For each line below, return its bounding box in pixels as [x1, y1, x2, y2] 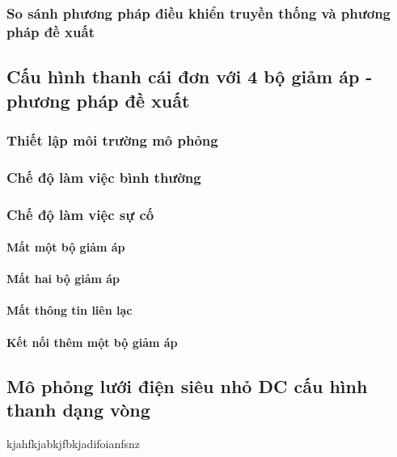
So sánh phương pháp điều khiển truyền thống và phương [6, 2, 391, 23]
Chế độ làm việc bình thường [6, 167, 201, 187]
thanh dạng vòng [6, 397, 150, 421]
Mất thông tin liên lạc [6, 302, 133, 319]
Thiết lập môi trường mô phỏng [6, 129, 218, 150]
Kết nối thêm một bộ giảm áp [6, 333, 178, 350]
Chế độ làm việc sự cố [6, 204, 154, 224]
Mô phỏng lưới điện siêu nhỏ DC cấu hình [6, 373, 368, 398]
